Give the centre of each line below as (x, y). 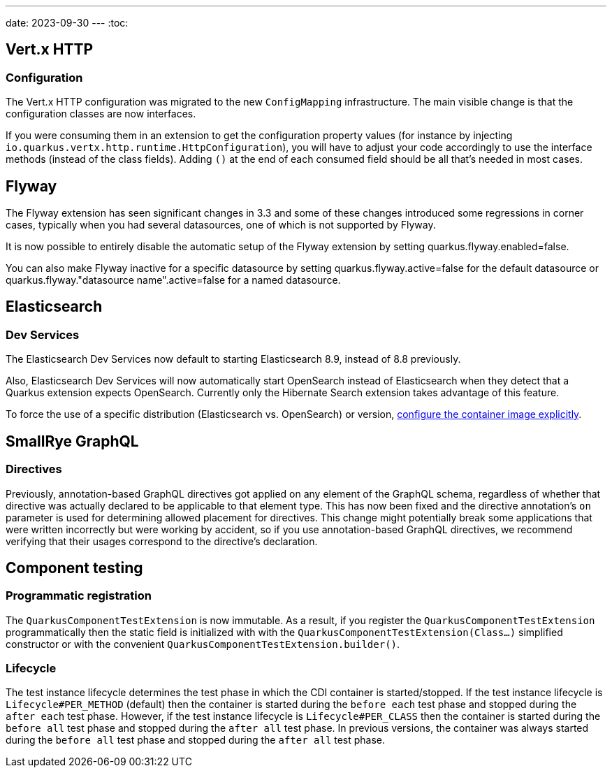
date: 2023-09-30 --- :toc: (67, 23)
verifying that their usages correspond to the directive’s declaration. (162, 541)
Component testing (74, 568)
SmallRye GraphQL (72, 441)
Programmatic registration (79, 596)
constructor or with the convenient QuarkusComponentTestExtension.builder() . (203, 644)
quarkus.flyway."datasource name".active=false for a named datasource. (173, 280)
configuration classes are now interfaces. (101, 114)
